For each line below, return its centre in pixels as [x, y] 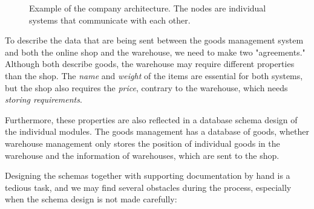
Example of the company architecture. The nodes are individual [148, 8]
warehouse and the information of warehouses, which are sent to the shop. [142, 155]
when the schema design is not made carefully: [91, 199]
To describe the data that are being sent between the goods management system [154, 40]
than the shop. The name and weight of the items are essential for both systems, [154, 75]
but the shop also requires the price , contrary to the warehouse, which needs [146, 87]
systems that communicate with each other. [110, 20]
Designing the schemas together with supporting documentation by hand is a [148, 175]
